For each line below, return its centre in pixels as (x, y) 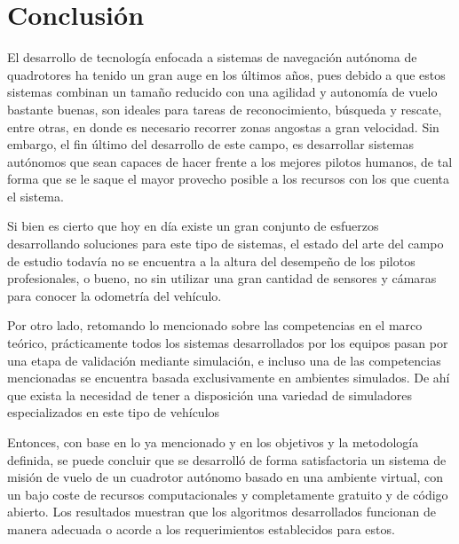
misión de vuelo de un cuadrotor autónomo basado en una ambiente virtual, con (226, 477)
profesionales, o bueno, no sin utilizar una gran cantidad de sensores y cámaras (222, 278)
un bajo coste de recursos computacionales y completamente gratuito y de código (228, 494)
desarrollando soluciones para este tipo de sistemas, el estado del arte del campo (226, 244)
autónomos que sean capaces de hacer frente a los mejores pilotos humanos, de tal (230, 161)
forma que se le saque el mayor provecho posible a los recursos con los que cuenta (229, 179)
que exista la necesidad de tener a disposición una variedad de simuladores (210, 394)
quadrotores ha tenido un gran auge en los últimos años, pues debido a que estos (226, 74)
